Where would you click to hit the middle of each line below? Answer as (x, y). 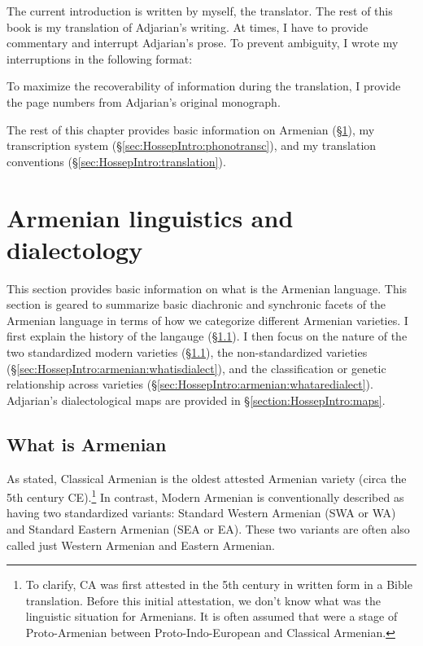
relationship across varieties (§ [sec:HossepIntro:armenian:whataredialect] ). (190, 384)
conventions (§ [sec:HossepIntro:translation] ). (116, 161)
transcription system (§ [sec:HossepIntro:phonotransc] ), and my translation (192, 145)
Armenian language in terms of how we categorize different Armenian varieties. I (207, 320)
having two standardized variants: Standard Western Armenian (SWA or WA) (201, 513)
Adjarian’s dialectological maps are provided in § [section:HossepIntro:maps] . (196, 400)
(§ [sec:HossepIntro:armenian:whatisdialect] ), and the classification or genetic (196, 368)
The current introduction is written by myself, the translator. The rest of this (200, 11)
